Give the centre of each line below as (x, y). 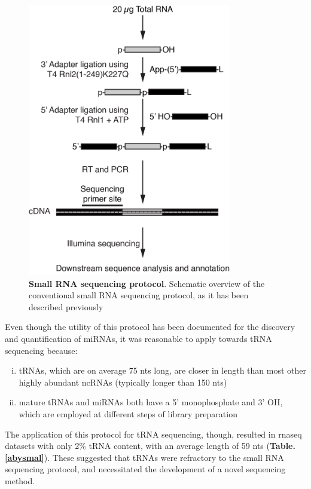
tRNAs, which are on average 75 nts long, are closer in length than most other (162, 370)
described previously (66, 306)
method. (20, 481)
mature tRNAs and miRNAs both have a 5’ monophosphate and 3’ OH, (151, 402)
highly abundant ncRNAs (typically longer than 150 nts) (123, 382)
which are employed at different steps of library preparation (128, 414)
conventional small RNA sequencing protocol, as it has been (139, 295)
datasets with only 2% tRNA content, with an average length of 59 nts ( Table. (150, 446)
